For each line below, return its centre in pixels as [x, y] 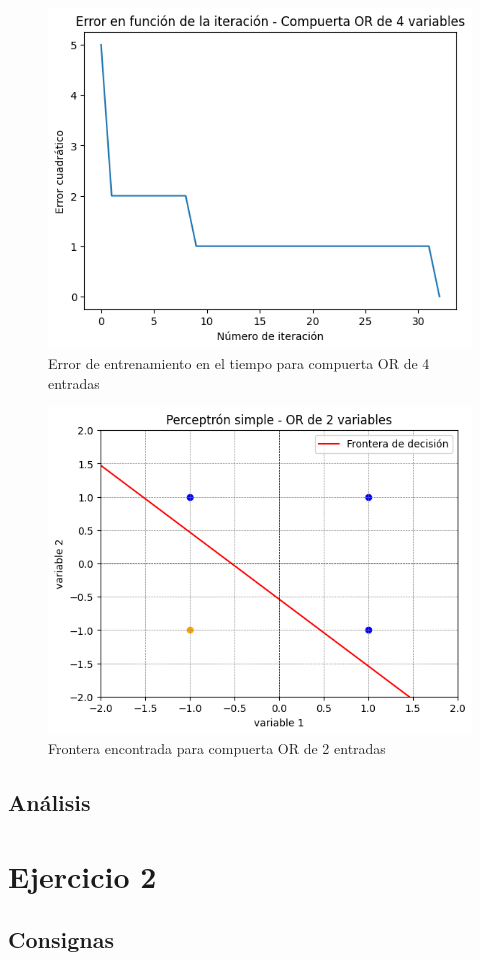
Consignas [61, 939]
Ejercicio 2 [82, 875]
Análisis [49, 802]
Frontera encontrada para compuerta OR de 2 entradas [217, 748]
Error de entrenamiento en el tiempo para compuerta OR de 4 [239, 363]
